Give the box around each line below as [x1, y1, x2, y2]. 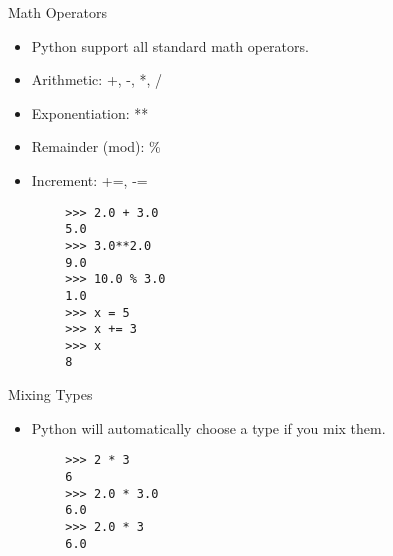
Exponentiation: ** [31, 102, 149, 123]
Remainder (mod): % [31, 136, 161, 157]
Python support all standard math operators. [31, 35, 309, 56]
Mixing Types [8, 384, 93, 405]
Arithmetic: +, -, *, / [31, 69, 163, 90]
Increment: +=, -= [31, 169, 148, 190]
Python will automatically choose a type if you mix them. [31, 417, 386, 438]
